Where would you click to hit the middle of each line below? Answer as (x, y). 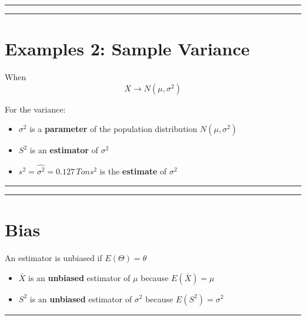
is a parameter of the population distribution (114, 129)
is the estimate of (133, 171)
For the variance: (35, 109)
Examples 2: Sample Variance (127, 49)
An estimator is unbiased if (54, 257)
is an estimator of (64, 150)
